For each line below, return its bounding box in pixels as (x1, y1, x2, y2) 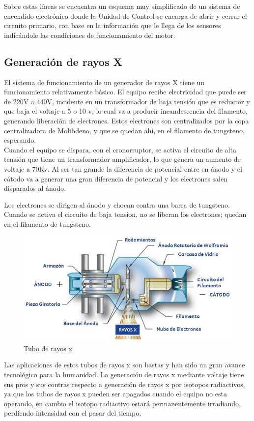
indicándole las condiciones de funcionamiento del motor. (4, 30, 175, 40)
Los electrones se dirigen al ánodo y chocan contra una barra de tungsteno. (4, 199, 230, 210)
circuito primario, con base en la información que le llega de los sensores (4, 20, 221, 30)
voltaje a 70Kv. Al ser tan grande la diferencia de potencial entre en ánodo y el (4, 163, 242, 174)
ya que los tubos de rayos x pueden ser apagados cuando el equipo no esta (4, 389, 227, 399)
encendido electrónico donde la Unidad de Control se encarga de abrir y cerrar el (4, 10, 247, 21)
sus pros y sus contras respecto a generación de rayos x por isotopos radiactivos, (4, 379, 245, 389)
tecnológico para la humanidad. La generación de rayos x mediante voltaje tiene (4, 369, 244, 379)
